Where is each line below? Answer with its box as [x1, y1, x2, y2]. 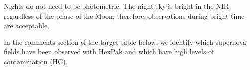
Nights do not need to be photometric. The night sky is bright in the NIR [4, 1, 229, 11]
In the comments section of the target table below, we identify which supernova [4, 36, 246, 47]
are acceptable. [4, 20, 50, 31]
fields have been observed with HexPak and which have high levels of [4, 46, 214, 57]
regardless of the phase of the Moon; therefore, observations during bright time [4, 10, 245, 21]
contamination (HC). [4, 56, 68, 66]
